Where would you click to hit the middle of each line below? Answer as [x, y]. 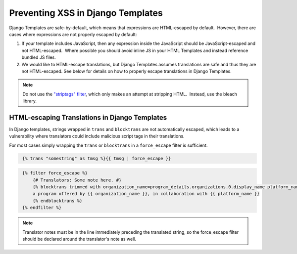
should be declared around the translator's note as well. [79, 239]
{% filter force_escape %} [55, 173]
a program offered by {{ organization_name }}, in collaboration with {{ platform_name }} [146, 194]
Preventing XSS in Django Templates [86, 13]
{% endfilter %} [42, 208]
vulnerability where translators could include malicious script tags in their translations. [97, 136]
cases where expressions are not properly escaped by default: [73, 34]
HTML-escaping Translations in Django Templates [88, 117]
